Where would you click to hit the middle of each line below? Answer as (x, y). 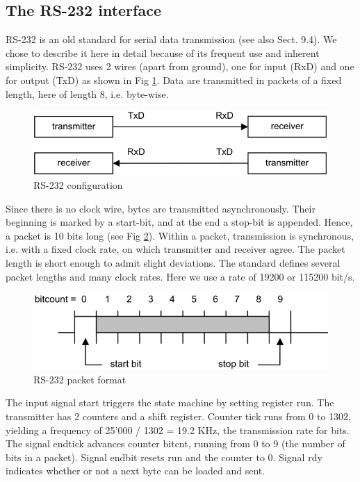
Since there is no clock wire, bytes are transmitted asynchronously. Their (161, 208)
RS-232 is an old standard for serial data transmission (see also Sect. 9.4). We (171, 39)
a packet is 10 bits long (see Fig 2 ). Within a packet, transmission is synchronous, (180, 235)
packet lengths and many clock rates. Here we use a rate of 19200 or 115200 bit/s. (180, 276)
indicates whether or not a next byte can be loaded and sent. (136, 471)
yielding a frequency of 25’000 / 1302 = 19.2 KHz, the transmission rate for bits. (178, 430)
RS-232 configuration (78, 184)
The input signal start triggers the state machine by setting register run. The (170, 402)
